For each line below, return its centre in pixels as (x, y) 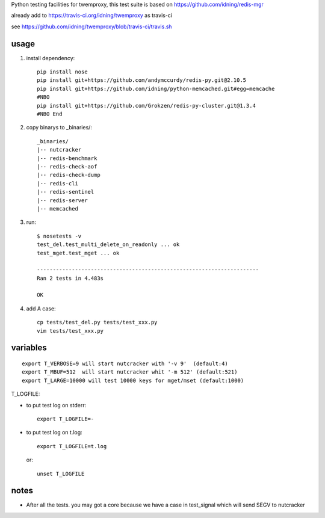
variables (29, 348)
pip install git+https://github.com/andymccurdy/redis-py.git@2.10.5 (142, 80)
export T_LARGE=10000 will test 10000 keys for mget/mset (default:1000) (133, 380)
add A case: (41, 308)
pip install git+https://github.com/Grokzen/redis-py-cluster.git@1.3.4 (146, 106)
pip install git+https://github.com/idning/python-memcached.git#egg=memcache (156, 88)
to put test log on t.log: (54, 433)
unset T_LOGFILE (61, 473)
